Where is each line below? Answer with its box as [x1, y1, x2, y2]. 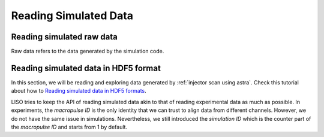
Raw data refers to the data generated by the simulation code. [11, 48, 164, 55]
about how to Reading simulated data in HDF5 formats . [11, 87, 146, 95]
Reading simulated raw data [11, 32, 118, 42]
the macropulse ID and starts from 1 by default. [11, 123, 128, 130]
